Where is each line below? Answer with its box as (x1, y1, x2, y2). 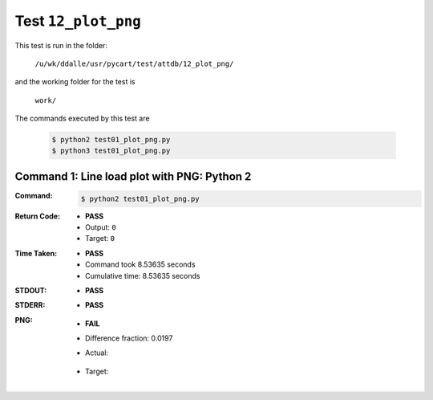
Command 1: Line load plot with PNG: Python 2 (14, 169, 252, 183)
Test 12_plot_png (14, 12, 142, 30)
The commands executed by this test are (14, 113, 150, 124)
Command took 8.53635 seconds (85, 259, 196, 269)
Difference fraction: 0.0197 (85, 333, 173, 343)
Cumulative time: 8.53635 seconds (85, 271, 200, 280)
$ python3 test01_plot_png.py (51, 146, 171, 156)
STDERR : (14, 300, 46, 310)
